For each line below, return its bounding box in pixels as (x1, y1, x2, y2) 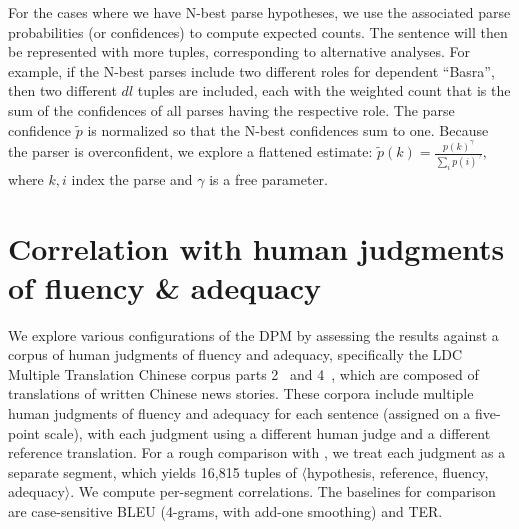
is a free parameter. (209, 168, 328, 189)
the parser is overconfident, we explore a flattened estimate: (8, 141, 373, 162)
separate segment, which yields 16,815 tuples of (8, 461, 297, 482)
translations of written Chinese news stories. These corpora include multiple (8, 383, 474, 404)
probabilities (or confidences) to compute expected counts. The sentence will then (8, 21, 508, 42)
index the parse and (71, 168, 193, 189)
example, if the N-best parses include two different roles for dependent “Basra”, (8, 60, 495, 81)
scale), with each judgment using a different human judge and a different (44, 422, 491, 443)
